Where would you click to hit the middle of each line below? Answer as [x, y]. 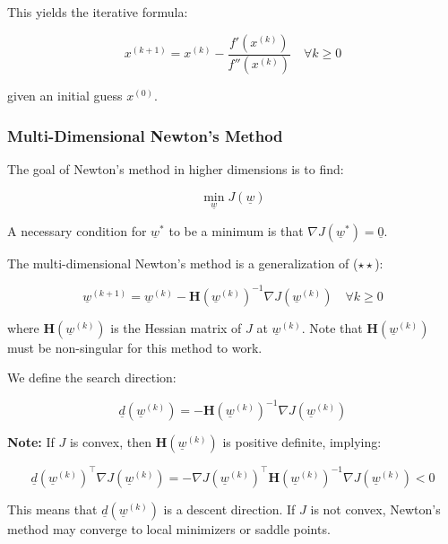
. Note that [332, 327]
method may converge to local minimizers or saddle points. [169, 528]
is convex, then [110, 442]
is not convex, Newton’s [375, 509]
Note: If [31, 442]
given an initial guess [65, 96]
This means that [52, 509]
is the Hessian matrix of [176, 327]
